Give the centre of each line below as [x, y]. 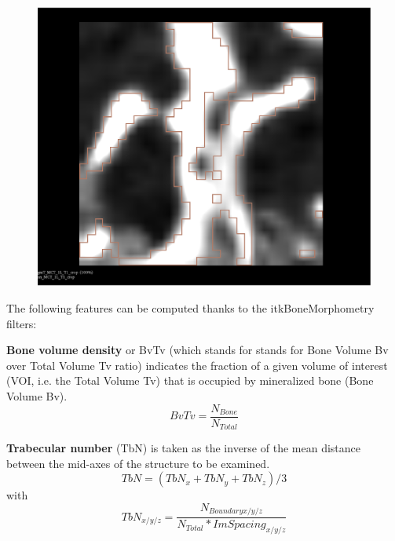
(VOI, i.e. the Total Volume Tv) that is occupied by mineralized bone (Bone [190, 380]
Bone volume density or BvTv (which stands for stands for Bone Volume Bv [197, 350]
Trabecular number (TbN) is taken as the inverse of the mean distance [183, 448]
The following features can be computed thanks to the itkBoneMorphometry [190, 308]
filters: [22, 323]
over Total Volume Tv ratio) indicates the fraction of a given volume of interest [197, 365]
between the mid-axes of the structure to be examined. [138, 463]
